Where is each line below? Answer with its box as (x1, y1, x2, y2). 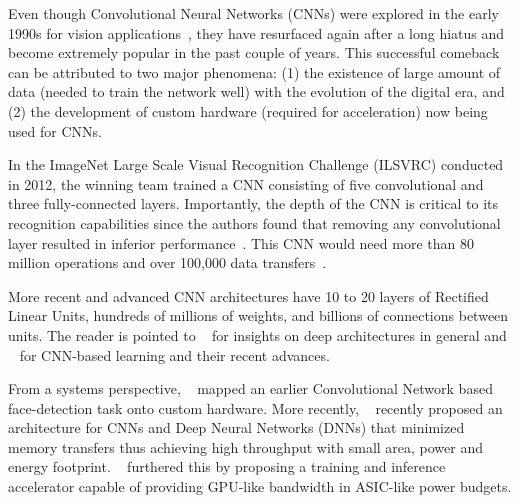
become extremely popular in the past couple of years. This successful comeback (8, 42, 500, 63)
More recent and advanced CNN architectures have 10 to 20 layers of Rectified (8, 285, 489, 306)
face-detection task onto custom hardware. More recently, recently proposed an (8, 397, 503, 418)
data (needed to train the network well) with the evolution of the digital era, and (8, 81, 505, 102)
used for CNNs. (8, 120, 102, 141)
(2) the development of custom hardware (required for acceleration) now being (8, 100, 488, 121)
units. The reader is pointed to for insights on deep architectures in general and (8, 324, 507, 345)
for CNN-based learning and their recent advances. (19, 344, 330, 365)
